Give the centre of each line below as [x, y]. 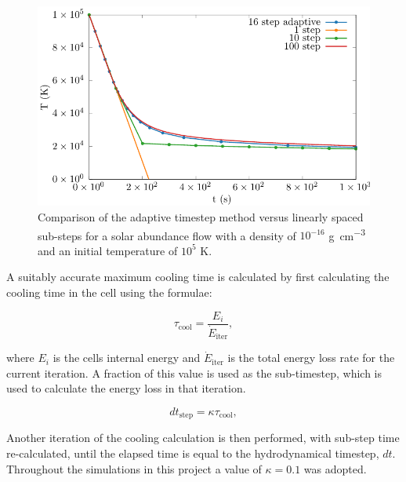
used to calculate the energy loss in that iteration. [126, 388]
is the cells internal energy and [127, 358]
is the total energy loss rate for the [311, 358]
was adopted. [335, 468]
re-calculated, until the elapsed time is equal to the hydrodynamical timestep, [193, 453]
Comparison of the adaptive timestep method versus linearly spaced [201, 216]
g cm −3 [347, 234]
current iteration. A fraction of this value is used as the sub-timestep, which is [194, 372]
